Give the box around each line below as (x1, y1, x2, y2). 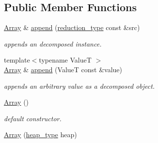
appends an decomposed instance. (4, 38, 102, 48)
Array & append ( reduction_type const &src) (4, 22, 140, 32)
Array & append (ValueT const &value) (4, 64, 123, 74)
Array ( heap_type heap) (4, 129, 77, 140)
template (4, 55, 30, 65)
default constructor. (4, 113, 62, 123)
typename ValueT (39, 55, 92, 65)
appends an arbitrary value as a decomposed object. (4, 80, 155, 91)
